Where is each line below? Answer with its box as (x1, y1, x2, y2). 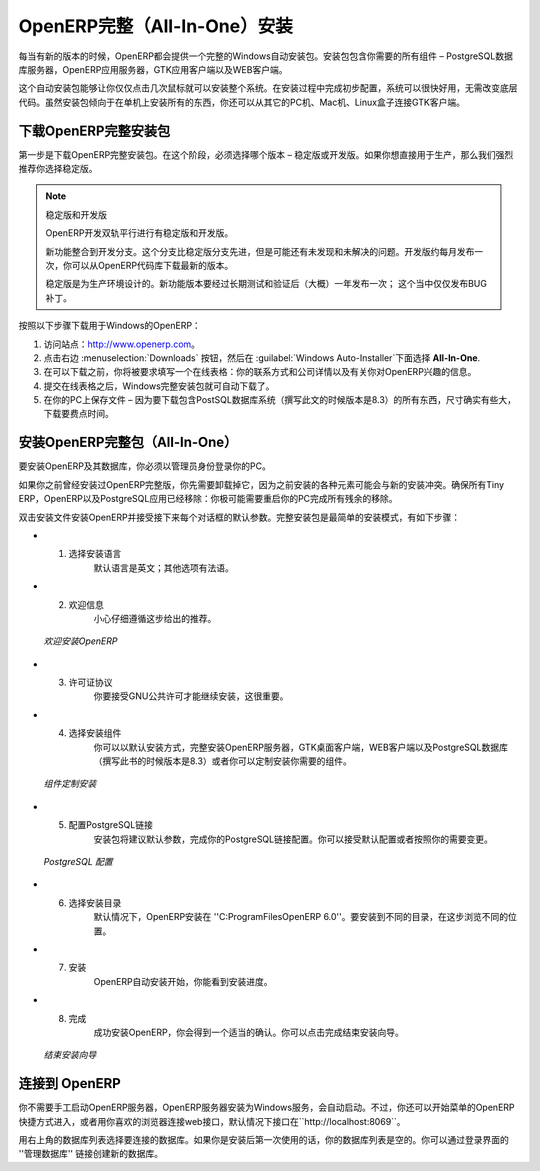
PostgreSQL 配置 (43, 855, 114, 867)
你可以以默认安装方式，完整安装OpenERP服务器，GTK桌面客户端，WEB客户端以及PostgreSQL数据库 (93, 741, 509, 753)
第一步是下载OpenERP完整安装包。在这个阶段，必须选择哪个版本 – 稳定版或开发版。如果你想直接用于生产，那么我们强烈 (18, 148, 514, 160)
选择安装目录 (68, 896, 122, 909)
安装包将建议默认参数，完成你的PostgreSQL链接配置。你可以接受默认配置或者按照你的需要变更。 (93, 833, 494, 845)
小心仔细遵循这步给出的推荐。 (93, 612, 217, 624)
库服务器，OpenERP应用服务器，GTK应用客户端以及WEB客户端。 (18, 63, 288, 75)
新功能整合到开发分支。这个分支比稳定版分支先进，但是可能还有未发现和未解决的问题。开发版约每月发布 (45, 245, 475, 257)
